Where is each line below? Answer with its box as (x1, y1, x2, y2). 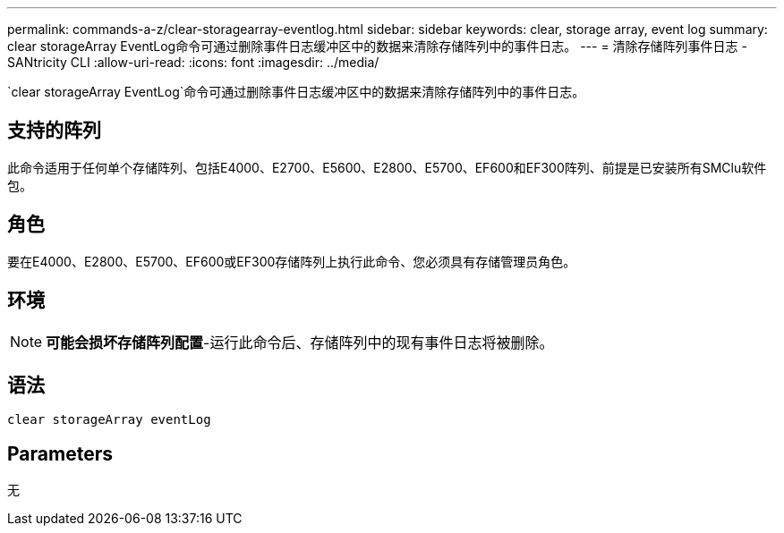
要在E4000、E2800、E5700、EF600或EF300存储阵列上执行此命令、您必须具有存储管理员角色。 (7, 253, 576, 269)
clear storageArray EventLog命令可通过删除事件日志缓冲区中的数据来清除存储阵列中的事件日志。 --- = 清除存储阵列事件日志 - (7, 38, 747, 54)
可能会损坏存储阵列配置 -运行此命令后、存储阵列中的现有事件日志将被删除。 (46, 333, 554, 351)
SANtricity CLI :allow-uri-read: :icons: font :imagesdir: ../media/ (7, 55, 379, 70)
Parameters (7, 442, 113, 465)
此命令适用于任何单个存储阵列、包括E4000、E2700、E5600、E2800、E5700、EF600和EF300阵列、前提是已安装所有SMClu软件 (7, 159, 767, 175)
